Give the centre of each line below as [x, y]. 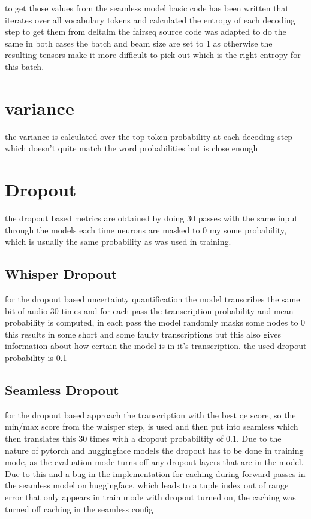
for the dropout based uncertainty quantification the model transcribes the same [153, 298]
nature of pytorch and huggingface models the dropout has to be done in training [154, 450]
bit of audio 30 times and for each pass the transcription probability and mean [149, 310]
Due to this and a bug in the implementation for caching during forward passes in [155, 473]
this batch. [25, 66]
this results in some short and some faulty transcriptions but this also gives [143, 334]
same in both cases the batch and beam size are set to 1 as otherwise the [139, 43]
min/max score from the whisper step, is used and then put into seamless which [152, 427]
